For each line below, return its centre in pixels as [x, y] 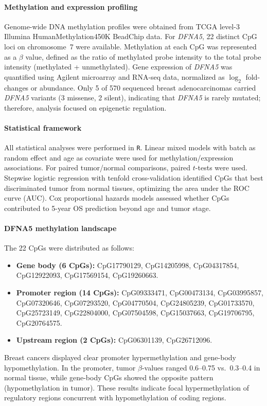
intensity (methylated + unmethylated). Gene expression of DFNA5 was [118, 67]
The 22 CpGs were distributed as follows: [69, 248]
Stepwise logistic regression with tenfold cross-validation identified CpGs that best [134, 177]
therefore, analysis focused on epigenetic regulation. [85, 107]
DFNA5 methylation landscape [60, 228]
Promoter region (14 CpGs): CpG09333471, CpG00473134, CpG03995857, [140, 292]
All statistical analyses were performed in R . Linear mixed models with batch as [130, 147]
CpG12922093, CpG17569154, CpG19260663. [87, 275]
